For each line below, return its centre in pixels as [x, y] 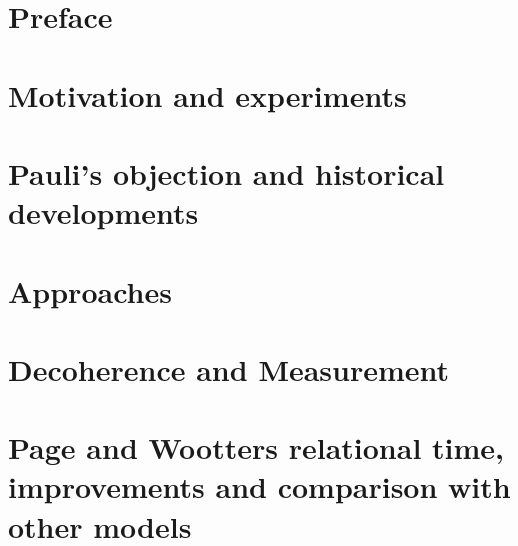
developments [103, 212]
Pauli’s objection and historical [226, 172]
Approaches [90, 290]
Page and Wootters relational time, [256, 447]
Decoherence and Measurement [229, 368]
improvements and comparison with [259, 486]
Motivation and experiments [207, 94]
